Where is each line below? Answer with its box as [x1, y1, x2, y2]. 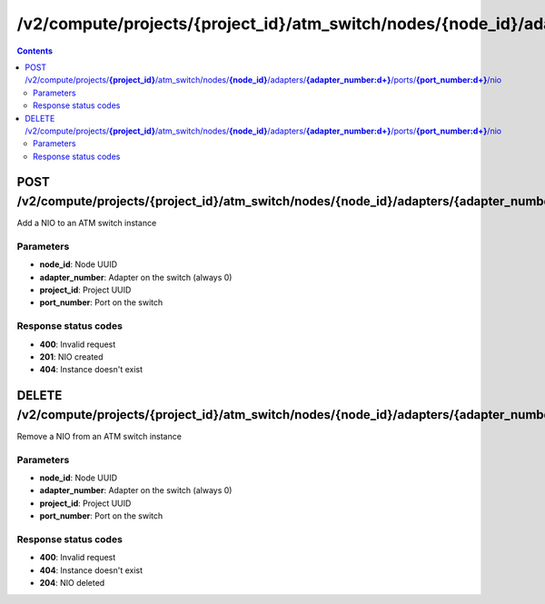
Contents [16, 45, 54, 56]
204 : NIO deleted [39, 578, 105, 589]
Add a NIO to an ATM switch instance [16, 218, 157, 229]
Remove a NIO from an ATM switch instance [16, 431, 182, 441]
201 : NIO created [39, 352, 104, 362]
